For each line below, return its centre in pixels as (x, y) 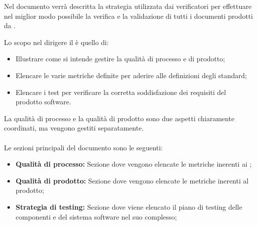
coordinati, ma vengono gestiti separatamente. (74, 128)
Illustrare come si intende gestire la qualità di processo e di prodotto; (120, 59)
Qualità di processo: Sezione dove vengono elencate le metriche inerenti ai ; (133, 164)
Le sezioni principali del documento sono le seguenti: (84, 147)
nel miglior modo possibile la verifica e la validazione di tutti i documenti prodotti (128, 16)
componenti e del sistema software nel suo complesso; (96, 216)
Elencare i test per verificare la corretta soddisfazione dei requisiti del (121, 92)
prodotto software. (43, 102)
